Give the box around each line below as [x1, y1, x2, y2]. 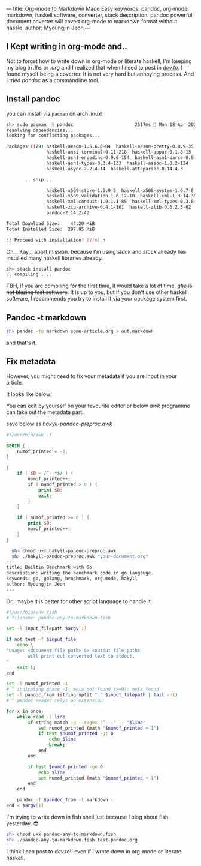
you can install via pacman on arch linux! [6, 110, 103, 117]
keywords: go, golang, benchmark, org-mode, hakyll [6, 576, 138, 582]
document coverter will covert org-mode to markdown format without [6, 18, 178, 25]
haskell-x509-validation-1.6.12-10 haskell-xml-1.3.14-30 [46, 193, 197, 199]
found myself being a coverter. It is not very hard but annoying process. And [6, 70, 194, 77]
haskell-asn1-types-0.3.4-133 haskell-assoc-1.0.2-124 [46, 160, 188, 166]
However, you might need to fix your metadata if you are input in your [6, 372, 178, 380]
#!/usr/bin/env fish [6, 609, 58, 615]
